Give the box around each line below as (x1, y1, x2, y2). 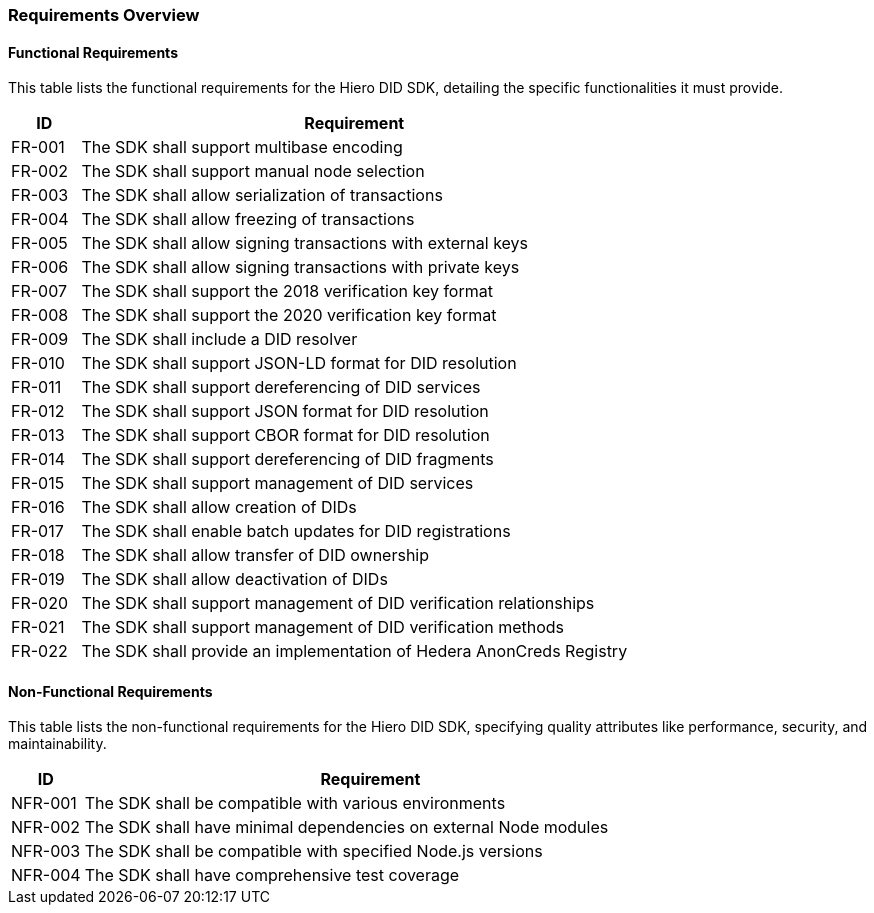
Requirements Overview (8, 5, 200, 25)
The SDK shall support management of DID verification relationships (81, 593, 595, 614)
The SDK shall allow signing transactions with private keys (81, 257, 520, 278)
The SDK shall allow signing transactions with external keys (81, 233, 529, 254)
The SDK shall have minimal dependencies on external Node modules (84, 817, 609, 838)
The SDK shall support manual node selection (81, 161, 425, 182)
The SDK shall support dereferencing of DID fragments (81, 449, 494, 470)
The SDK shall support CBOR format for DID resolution (81, 425, 490, 446)
